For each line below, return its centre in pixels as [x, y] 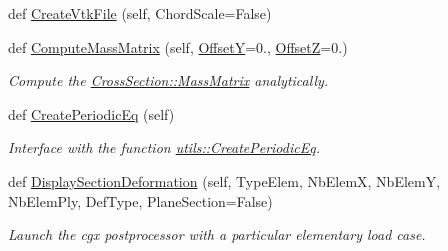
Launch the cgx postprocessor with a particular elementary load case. [217, 234]
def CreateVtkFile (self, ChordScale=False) [140, 13]
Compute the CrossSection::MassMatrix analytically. [168, 80]
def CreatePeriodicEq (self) [91, 113]
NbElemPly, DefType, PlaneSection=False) [140, 200]
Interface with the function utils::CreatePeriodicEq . [164, 147]
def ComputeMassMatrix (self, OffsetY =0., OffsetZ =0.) [178, 46]
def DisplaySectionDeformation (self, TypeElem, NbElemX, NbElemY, [224, 180]
